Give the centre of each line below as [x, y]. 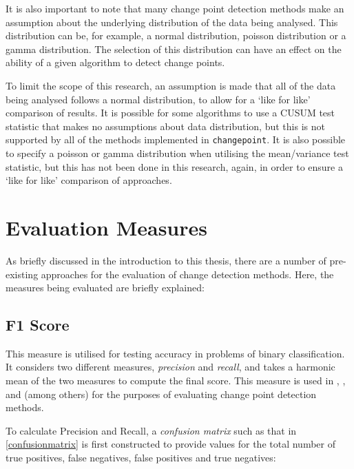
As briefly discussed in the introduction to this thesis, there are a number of [166, 260]
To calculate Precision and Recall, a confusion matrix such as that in [151, 430]
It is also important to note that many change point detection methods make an [175, 8]
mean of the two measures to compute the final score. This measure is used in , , [176, 381]
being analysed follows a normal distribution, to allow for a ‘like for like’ [158, 99]
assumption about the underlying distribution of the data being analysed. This [172, 22]
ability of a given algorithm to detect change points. [115, 62]
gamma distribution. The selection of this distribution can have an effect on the [174, 49]
